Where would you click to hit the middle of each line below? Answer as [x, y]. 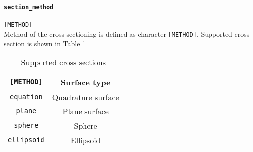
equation [26, 97]
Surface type [85, 82]
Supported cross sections [63, 62]
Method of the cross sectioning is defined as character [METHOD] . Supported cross [127, 33]
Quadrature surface [85, 97]
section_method [29, 7]
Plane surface [85, 111]
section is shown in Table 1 [45, 43]
